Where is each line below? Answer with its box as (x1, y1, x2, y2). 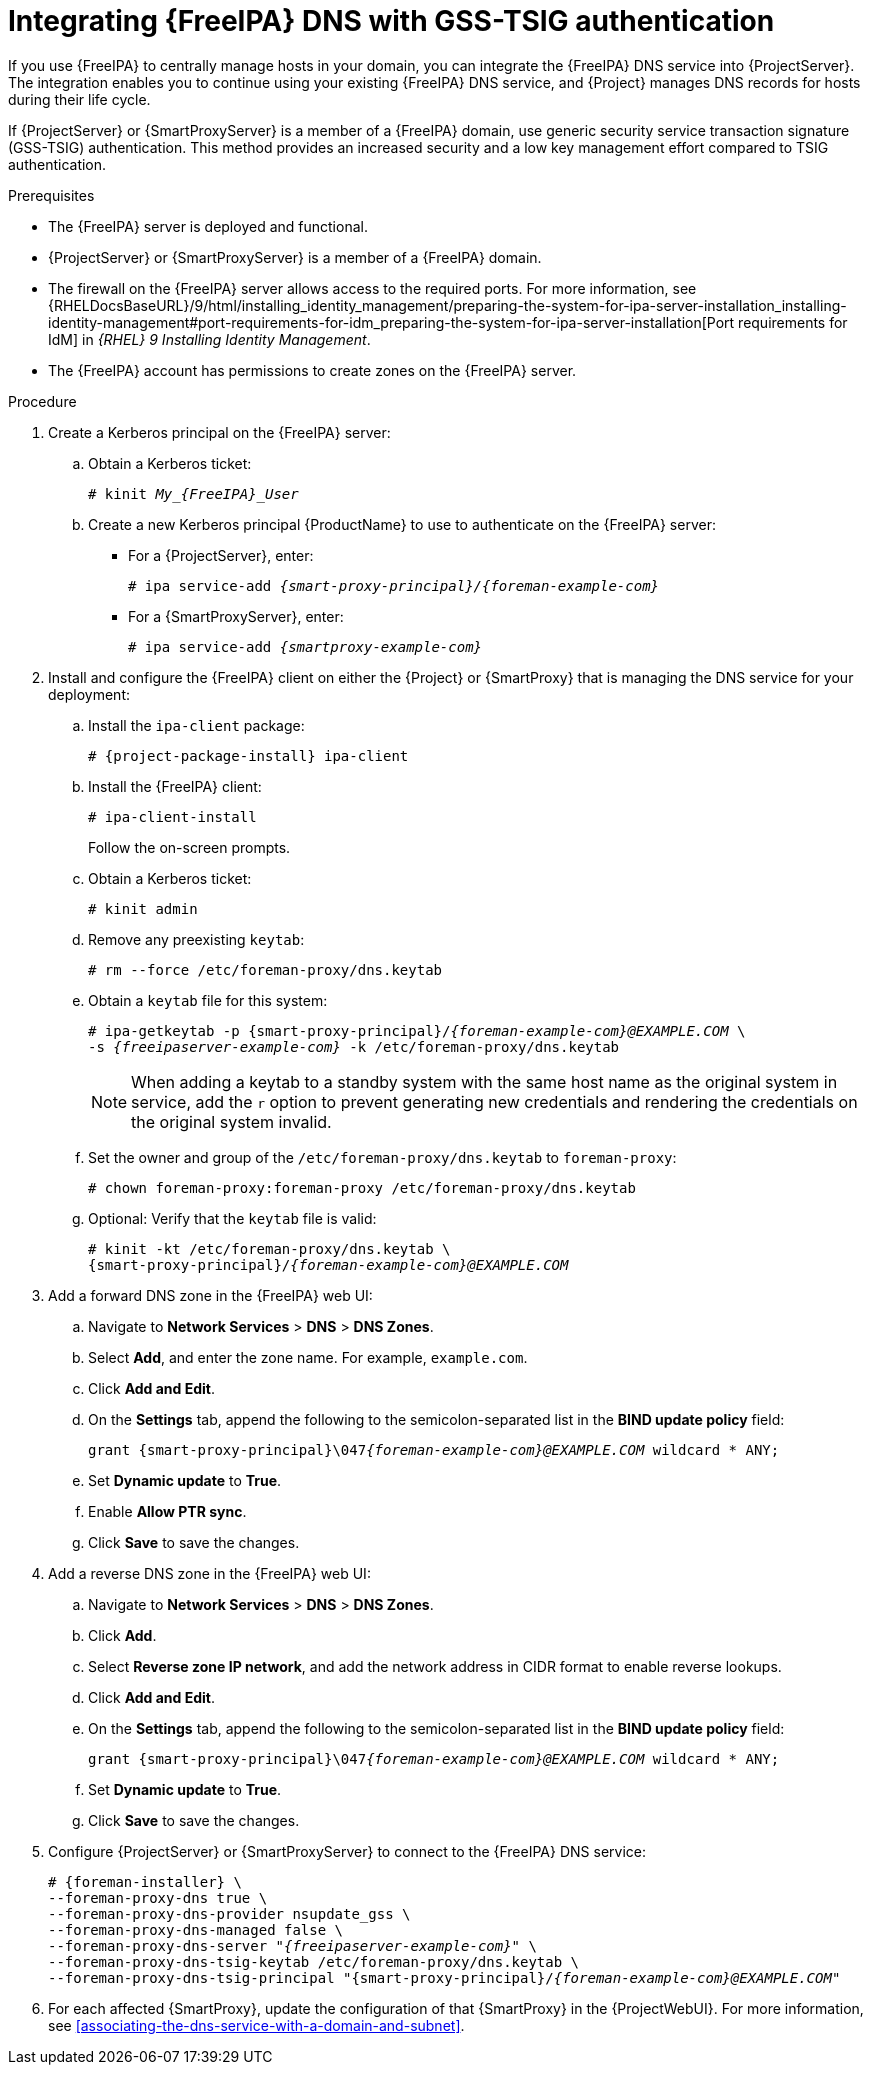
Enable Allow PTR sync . (88, 1502, 247, 1520)
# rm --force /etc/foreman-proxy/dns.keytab (88, 961, 443, 978)
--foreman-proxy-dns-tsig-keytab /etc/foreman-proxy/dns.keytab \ (48, 1953, 580, 1970)
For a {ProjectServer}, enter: (128, 546, 314, 564)
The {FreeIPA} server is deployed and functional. (48, 217, 368, 235)
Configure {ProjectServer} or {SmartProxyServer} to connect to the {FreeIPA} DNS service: (48, 1842, 646, 1860)
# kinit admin (88, 900, 198, 917)
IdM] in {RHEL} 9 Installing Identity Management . (48, 330, 371, 348)
